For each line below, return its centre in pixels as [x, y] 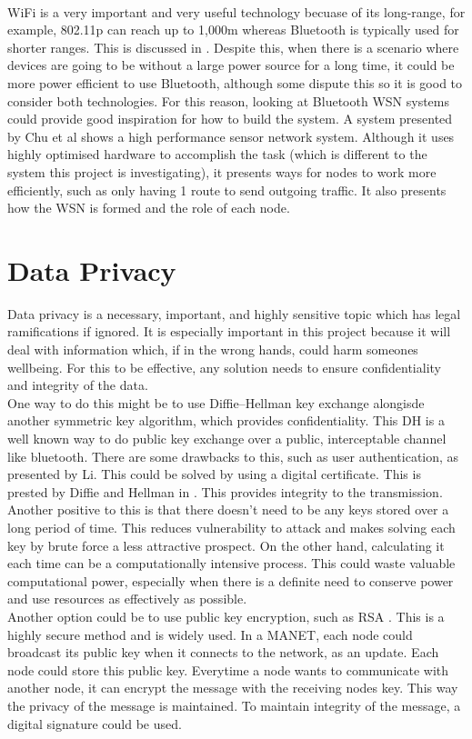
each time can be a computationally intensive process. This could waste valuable [231, 563]
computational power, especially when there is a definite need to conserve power [231, 580]
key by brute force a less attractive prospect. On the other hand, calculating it [226, 545]
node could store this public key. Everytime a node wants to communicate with [228, 669]
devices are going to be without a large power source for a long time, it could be [231, 65]
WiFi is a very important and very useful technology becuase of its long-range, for [236, 11]
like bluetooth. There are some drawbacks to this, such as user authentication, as [233, 456]
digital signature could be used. [95, 723]
